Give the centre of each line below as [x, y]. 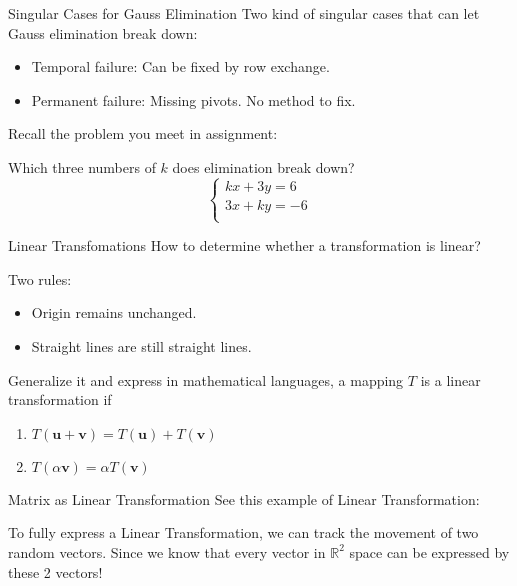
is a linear [450, 379]
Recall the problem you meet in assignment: [143, 133]
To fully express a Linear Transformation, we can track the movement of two [243, 532]
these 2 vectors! [55, 571]
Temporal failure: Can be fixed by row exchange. [180, 66]
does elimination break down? [263, 166]
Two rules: [40, 278]
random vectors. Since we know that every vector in [167, 551]
